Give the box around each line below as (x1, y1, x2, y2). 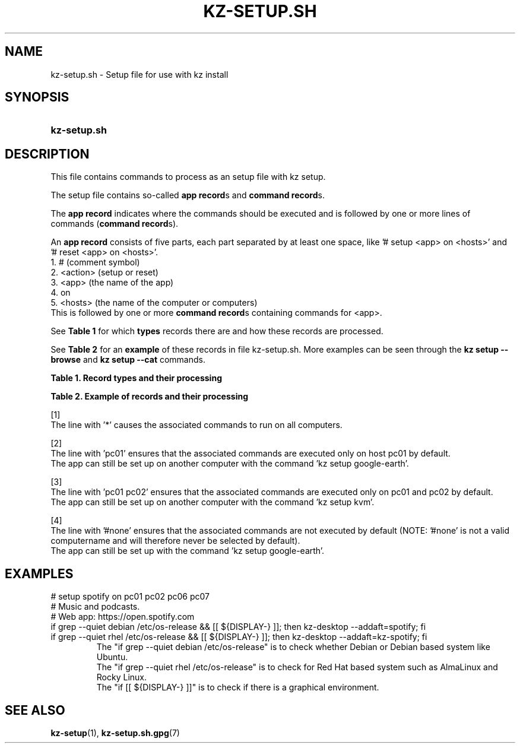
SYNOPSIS (5, 90, 69, 105)
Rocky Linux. (96, 672, 147, 683)
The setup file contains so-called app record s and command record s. (50, 190, 325, 201)
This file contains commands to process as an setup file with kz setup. (50, 172, 326, 182)
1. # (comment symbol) (50, 257, 140, 268)
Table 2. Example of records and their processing (50, 391, 248, 402)
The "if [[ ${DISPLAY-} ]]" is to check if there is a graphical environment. (96, 682, 379, 693)
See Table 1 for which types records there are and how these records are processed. (50, 326, 383, 337)
